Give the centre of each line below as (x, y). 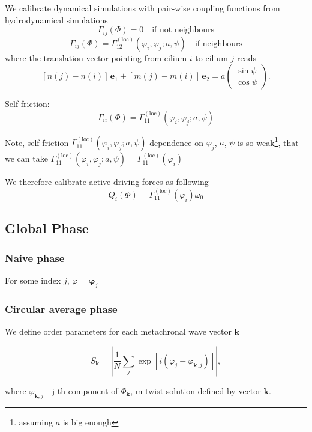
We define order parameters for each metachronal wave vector (118, 331)
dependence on (176, 142)
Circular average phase (61, 309)
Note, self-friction (37, 142)
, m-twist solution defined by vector (196, 390)
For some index (33, 280)
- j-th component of (82, 390)
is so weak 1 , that (268, 141)
